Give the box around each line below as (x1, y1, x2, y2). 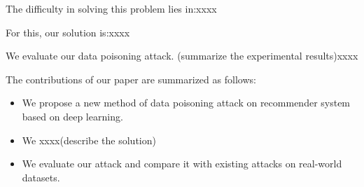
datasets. (22, 169, 60, 184)
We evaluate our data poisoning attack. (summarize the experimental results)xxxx (6, 48, 358, 63)
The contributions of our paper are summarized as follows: (6, 71, 256, 86)
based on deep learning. (22, 109, 123, 123)
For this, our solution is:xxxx (6, 25, 130, 39)
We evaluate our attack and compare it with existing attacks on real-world (22, 156, 342, 171)
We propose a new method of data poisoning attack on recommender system (22, 95, 351, 110)
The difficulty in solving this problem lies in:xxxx (6, 1, 217, 15)
